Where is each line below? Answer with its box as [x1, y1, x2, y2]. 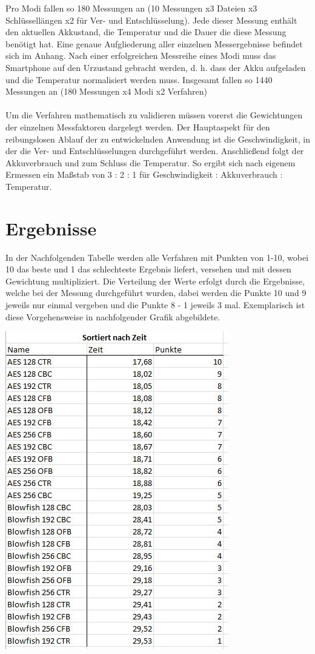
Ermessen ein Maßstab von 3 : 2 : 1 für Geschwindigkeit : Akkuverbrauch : [5, 168, 283, 181]
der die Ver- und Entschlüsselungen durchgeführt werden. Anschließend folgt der [5, 144, 304, 157]
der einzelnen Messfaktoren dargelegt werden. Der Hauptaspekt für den [5, 120, 270, 133]
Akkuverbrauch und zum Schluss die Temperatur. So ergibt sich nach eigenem [5, 156, 296, 169]
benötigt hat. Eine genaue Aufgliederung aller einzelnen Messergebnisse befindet [5, 37, 303, 50]
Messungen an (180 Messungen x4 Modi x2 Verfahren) [5, 85, 207, 98]
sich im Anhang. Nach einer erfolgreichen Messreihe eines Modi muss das [5, 49, 276, 62]
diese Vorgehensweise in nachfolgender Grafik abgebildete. [5, 310, 220, 323]
